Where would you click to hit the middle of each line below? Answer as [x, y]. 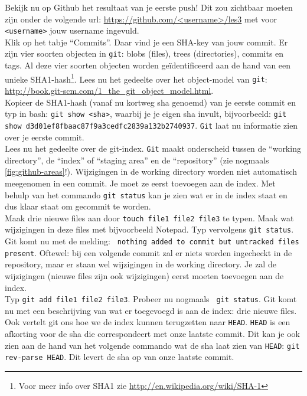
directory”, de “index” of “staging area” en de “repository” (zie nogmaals [137, 160]
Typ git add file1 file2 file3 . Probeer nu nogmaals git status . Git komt [151, 299]
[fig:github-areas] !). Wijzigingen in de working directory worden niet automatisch [151, 171]
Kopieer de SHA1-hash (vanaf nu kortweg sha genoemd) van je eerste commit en [151, 102]
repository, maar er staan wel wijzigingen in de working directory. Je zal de [141, 264]
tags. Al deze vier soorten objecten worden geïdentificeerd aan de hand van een [148, 65]
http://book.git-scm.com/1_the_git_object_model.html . [109, 90]
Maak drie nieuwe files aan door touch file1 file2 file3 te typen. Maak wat [149, 217]
